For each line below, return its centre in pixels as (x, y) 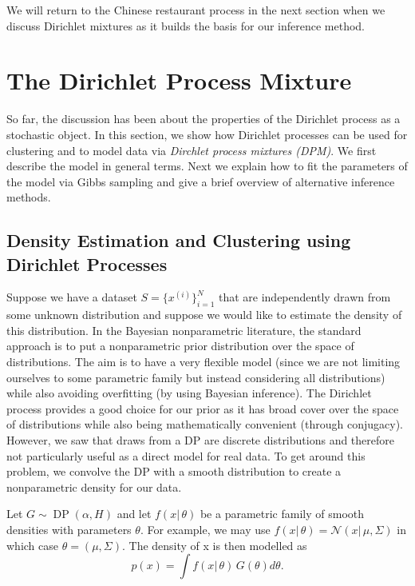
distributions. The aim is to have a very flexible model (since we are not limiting (204, 362)
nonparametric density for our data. (94, 486)
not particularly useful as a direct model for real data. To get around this (186, 455)
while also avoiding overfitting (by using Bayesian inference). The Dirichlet (189, 393)
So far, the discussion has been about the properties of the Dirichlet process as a (204, 119)
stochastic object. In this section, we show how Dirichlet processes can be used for (207, 134)
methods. (29, 197)
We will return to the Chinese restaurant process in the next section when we (196, 10)
